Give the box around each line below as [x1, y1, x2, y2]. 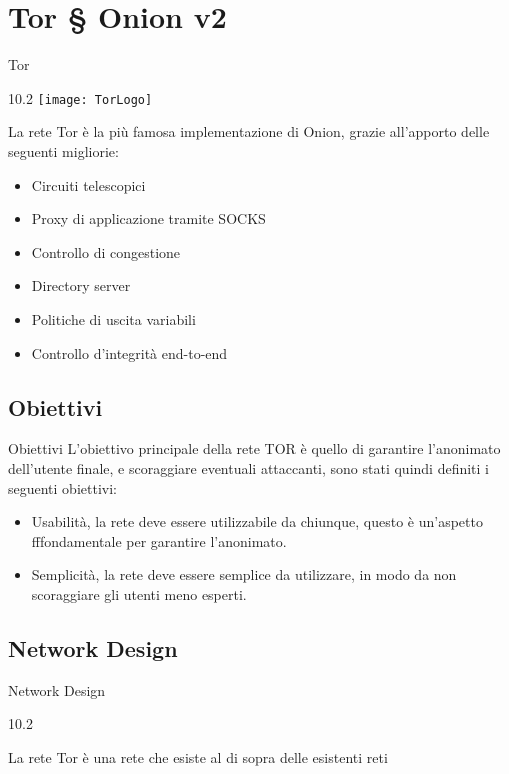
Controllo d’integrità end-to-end [31, 342, 228, 363]
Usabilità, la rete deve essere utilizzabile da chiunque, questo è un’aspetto [31, 511, 483, 532]
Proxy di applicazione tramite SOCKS [31, 208, 266, 229]
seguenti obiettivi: [8, 477, 117, 498]
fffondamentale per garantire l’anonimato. [31, 530, 287, 551]
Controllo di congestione [31, 241, 181, 262]
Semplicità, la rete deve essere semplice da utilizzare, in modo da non [31, 564, 457, 585]
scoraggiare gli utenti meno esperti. [31, 583, 247, 604]
